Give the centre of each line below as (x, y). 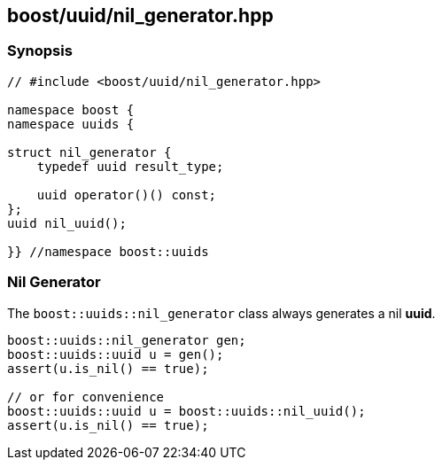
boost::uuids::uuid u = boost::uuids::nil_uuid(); (186, 411)
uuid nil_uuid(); (67, 223)
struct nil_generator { (89, 152)
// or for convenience (86, 397)
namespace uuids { (71, 124)
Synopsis (40, 51)
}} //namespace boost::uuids (108, 251)
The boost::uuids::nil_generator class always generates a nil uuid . (221, 313)
